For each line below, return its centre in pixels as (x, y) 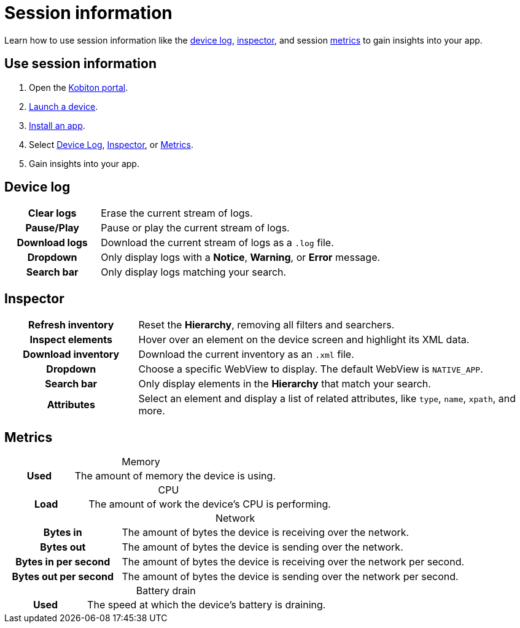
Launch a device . (64, 106)
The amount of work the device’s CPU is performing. (210, 504)
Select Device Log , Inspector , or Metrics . (111, 144)
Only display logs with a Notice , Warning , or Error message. (241, 258)
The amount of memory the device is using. (175, 476)
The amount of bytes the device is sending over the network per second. (290, 577)
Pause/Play (52, 228)
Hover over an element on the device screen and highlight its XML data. (304, 340)
